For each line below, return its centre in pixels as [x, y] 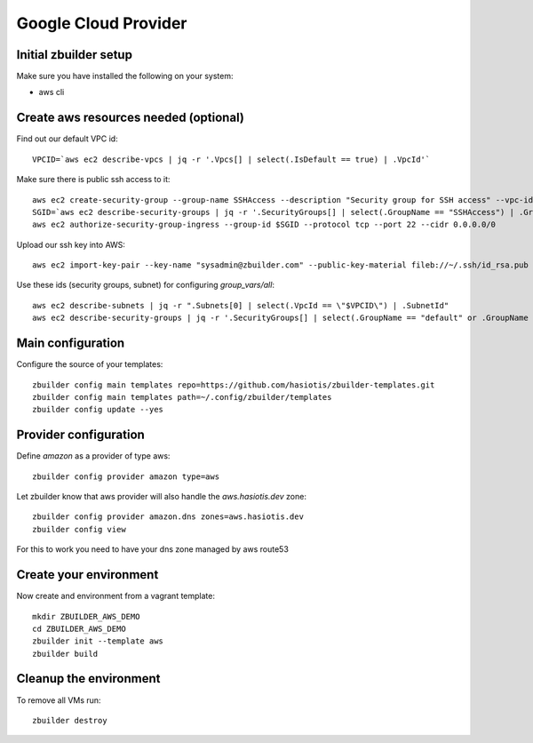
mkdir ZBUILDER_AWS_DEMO [86, 616]
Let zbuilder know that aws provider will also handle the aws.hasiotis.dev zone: [161, 497]
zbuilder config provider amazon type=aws [126, 476]
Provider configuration [81, 435]
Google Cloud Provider [102, 23]
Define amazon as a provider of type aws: [93, 456]
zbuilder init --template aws [98, 641]
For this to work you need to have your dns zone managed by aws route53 [152, 549]
